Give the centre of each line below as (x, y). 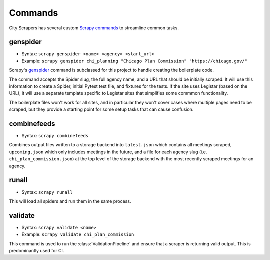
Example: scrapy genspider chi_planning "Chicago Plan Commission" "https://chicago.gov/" (134, 61)
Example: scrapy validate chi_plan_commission (78, 234)
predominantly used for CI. (37, 251)
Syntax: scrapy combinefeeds (55, 136)
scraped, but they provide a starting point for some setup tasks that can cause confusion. (101, 109)
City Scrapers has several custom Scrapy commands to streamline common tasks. (94, 28)
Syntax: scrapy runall (47, 192)
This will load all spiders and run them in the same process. (70, 201)
